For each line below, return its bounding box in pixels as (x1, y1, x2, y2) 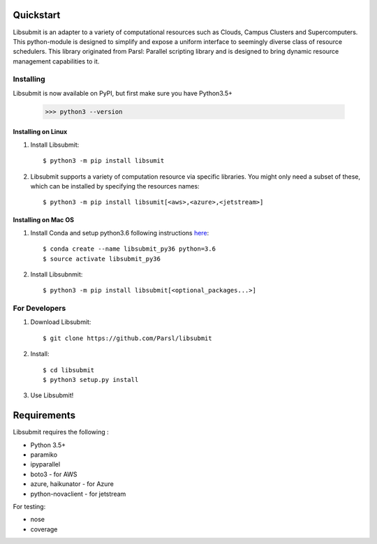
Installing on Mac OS (13, 216, 75, 224)
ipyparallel (30, 460, 61, 469)
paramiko (30, 450, 58, 459)
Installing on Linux (13, 128, 68, 136)
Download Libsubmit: (30, 318, 91, 326)
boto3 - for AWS (30, 470, 77, 478)
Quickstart (13, 9, 61, 21)
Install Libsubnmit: (30, 270, 83, 279)
